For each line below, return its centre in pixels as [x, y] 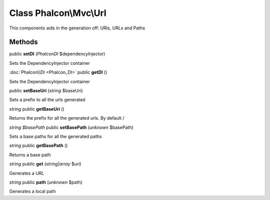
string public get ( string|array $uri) [45, 164]
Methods [23, 42]
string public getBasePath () [38, 146]
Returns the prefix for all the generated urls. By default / [67, 118]
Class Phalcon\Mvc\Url [58, 13]
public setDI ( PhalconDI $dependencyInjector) [57, 54]
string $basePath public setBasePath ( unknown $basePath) [71, 127]
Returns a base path [30, 155]
